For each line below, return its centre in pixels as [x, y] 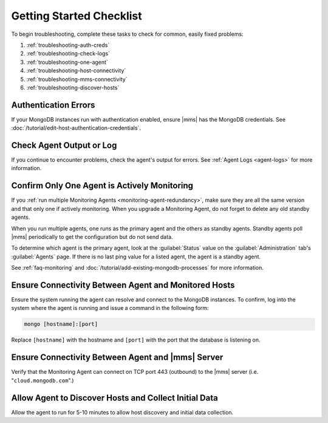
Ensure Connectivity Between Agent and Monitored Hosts [123, 285]
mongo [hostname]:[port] [61, 324]
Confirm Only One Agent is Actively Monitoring [102, 186]
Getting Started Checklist [77, 16]
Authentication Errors [53, 105]
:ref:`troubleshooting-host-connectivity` [76, 70]
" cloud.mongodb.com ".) [43, 380]
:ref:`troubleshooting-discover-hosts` [73, 88]
